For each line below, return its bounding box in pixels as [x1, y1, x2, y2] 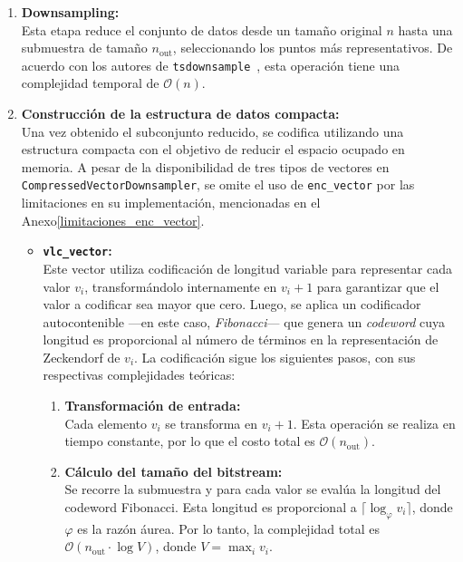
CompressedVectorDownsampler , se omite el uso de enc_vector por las [21, 175, 415, 194]
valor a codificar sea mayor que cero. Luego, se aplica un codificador [43, 295, 421, 314]
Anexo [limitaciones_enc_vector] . [21, 210, 205, 229]
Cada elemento [64, 413, 147, 432]
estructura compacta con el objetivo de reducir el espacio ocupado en [21, 140, 405, 159]
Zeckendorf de [43, 347, 121, 366]
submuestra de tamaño [21, 38, 148, 57]
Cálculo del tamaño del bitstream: [64, 461, 283, 480]
